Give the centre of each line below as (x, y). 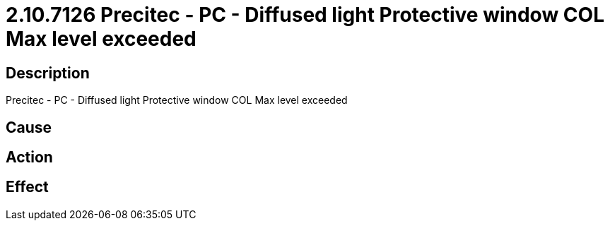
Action (29, 157)
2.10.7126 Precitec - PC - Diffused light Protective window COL (305, 15)
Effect (27, 187)
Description (48, 73)
